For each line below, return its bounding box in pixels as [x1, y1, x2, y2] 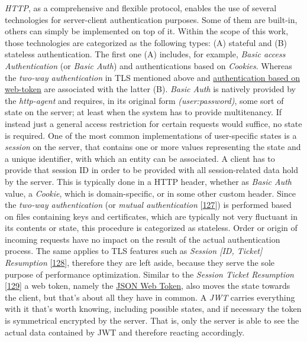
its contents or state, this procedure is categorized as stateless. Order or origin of [5, 222, 298, 234]
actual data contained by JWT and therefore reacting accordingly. [5, 325, 245, 338]
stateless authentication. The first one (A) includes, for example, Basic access [5, 48, 286, 60]
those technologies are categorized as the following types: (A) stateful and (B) [5, 36, 287, 48]
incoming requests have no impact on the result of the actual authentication [5, 233, 280, 245]
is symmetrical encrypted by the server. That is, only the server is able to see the [5, 314, 299, 327]
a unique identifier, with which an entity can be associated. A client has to [5, 152, 275, 164]
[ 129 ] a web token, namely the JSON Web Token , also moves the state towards [5, 279, 290, 292]
